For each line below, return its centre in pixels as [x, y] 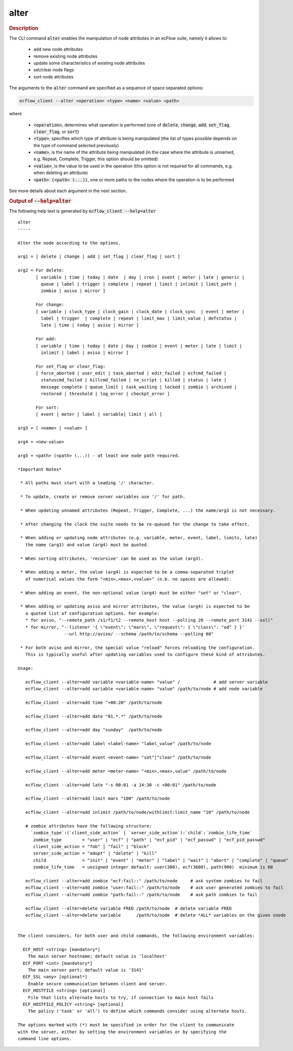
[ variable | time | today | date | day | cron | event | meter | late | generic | [140, 277]
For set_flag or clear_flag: [71, 366]
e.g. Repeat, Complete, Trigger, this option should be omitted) [96, 159]
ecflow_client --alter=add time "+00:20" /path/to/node [94, 702]
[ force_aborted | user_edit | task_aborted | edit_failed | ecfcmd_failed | [131, 373]
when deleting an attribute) [61, 173]
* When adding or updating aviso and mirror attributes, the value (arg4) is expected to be [135, 606]
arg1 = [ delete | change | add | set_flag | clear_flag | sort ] [99, 257]
